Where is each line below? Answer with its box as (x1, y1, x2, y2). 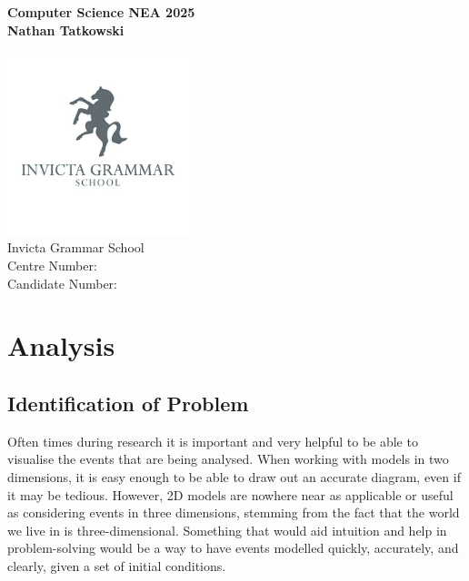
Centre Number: (7, 255, 97, 274)
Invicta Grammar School (7, 238, 145, 257)
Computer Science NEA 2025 (7, 3, 195, 21)
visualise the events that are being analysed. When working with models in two (7, 449, 449, 468)
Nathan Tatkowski (7, 20, 125, 39)
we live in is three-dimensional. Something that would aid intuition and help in (7, 520, 447, 539)
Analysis (7, 327, 115, 364)
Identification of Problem (7, 389, 249, 417)
